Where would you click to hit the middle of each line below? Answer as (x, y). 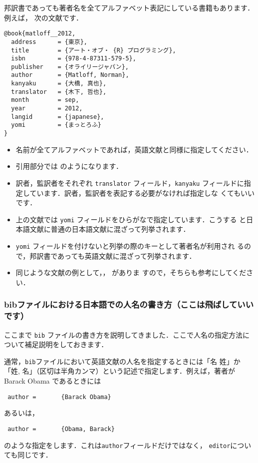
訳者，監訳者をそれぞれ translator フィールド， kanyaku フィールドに (130, 183)
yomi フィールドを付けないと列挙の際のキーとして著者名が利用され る (130, 246)
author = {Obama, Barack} (61, 429)
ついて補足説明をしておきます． (56, 344)
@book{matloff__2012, (40, 34)
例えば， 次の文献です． (44, 17)
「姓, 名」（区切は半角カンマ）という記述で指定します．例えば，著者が (120, 371)
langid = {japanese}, (58, 117)
